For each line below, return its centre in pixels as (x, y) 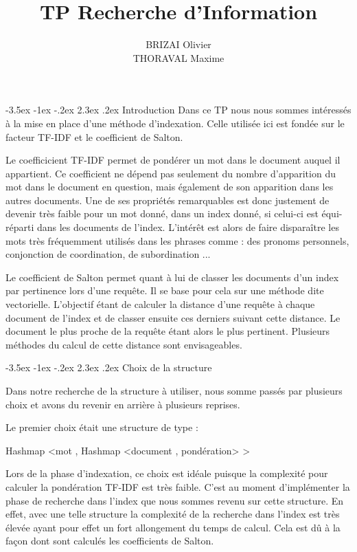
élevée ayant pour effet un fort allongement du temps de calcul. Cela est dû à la (173, 527)
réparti (20, 227)
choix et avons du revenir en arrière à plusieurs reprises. (123, 404)
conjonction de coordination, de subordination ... (108, 254)
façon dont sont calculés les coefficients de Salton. (110, 541)
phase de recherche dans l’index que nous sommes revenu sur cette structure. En (175, 500)
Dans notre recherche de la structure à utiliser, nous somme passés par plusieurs (174, 390)
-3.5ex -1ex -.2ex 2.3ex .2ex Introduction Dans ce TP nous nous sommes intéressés (178, 110)
